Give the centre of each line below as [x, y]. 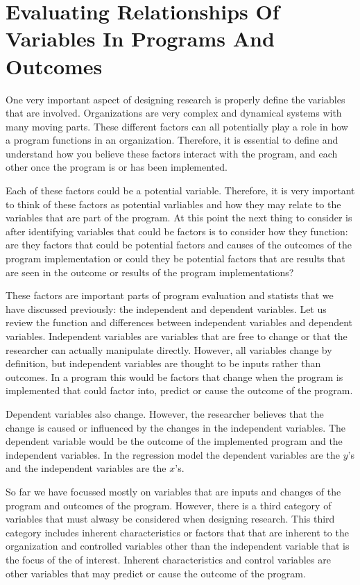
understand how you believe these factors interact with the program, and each [172, 153]
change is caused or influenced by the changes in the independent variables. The [175, 427]
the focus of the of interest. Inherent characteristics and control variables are [168, 559]
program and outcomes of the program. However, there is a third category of [169, 505]
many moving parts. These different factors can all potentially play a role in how [177, 126]
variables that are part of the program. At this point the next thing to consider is [179, 218]
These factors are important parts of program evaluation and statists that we [170, 295]
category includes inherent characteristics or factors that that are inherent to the [177, 532]
